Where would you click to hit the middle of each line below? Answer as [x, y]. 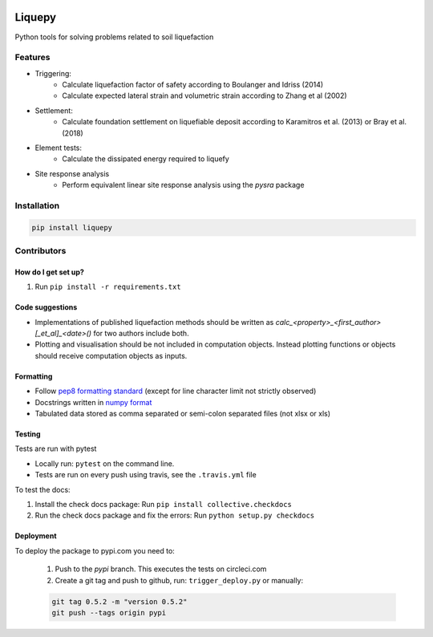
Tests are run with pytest [56, 448]
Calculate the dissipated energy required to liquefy [146, 159]
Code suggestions [46, 307]
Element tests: [59, 148]
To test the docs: [43, 489]
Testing [28, 434]
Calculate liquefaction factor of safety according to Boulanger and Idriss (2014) [193, 85]
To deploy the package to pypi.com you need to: [95, 550]
